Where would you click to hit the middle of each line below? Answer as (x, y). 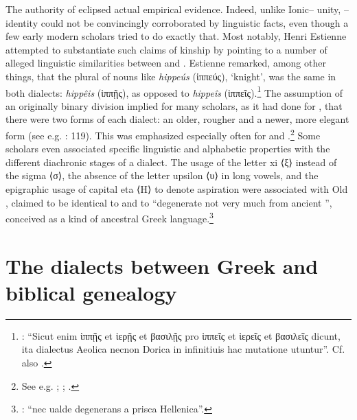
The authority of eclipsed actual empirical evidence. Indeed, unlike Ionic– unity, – (177, 9)
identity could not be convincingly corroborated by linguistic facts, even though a (177, 22)
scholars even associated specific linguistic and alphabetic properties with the (168, 149)
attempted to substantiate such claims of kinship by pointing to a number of (166, 49)
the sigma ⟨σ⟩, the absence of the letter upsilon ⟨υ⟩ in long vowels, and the (162, 175)
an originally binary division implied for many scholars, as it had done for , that (174, 105)
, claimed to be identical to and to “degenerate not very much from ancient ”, (169, 202)
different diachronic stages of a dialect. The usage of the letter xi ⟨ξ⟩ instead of (171, 162)
